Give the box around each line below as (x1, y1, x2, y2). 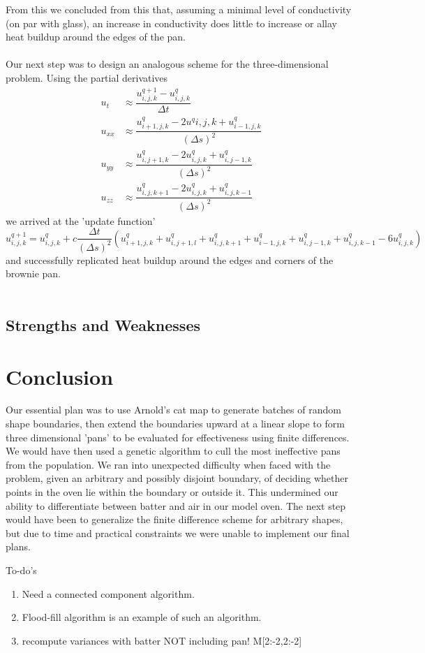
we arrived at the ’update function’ (6, 213, 156, 228)
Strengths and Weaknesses (6, 314, 200, 335)
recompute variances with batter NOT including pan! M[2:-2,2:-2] (22, 633, 302, 647)
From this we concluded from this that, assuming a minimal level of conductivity (6, 2, 352, 16)
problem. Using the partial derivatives (6, 70, 168, 85)
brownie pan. (6, 266, 61, 281)
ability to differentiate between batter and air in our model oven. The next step (6, 498, 346, 513)
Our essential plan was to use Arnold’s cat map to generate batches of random (6, 402, 341, 417)
